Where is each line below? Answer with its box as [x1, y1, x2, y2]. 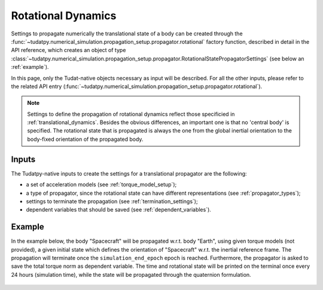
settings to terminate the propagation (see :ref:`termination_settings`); [26, 198, 198, 205]
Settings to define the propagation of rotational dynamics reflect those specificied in [27, 110, 235, 117]
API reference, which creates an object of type [11, 47, 126, 54]
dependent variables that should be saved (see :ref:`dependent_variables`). [26, 206, 212, 213]
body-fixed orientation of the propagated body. [27, 135, 144, 143]
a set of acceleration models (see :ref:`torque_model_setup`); [26, 181, 177, 188]
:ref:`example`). [11, 64, 49, 71]
